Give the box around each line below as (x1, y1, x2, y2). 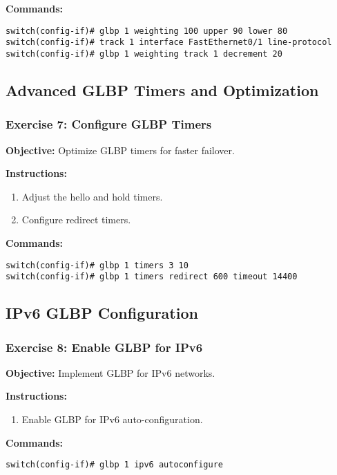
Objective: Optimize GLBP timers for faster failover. (6, 142, 235, 157)
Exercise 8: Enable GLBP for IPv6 (6, 338, 203, 355)
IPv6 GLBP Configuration (6, 302, 198, 324)
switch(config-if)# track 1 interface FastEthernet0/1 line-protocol (6, 37, 332, 48)
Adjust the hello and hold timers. (21, 189, 163, 203)
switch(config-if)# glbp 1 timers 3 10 (6, 260, 189, 270)
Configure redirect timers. (21, 212, 131, 227)
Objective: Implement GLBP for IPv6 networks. (6, 365, 215, 380)
